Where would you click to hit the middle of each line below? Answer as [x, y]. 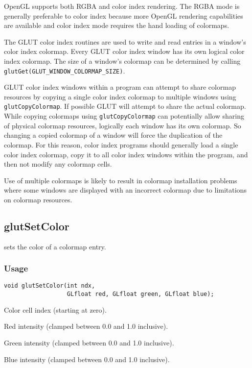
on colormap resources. [38, 199]
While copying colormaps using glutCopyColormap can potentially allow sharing [124, 116]
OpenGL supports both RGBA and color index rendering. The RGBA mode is [122, 6]
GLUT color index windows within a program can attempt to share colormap [120, 87]
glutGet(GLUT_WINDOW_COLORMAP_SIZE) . [65, 70]
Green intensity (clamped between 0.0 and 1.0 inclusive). [89, 342]
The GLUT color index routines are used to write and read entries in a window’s [125, 41]
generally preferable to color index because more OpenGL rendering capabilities [124, 15]
